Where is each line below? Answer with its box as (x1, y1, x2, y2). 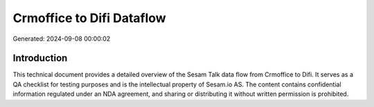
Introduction (12, 52, 68, 64)
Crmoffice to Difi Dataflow (12, 10, 166, 26)
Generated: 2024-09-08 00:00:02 (12, 35, 111, 43)
